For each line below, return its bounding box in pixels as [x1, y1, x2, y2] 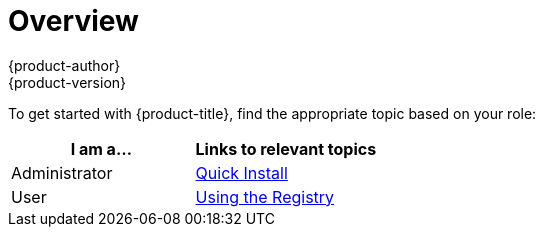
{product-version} [8, 73, 127, 91]
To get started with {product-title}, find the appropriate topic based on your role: [8, 104, 537, 122]
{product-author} [8, 56, 121, 74]
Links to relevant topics [195, 138, 377, 159]
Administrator [11, 162, 113, 183]
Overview [8, 4, 139, 38]
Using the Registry [195, 186, 335, 207]
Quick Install [195, 162, 288, 183]
